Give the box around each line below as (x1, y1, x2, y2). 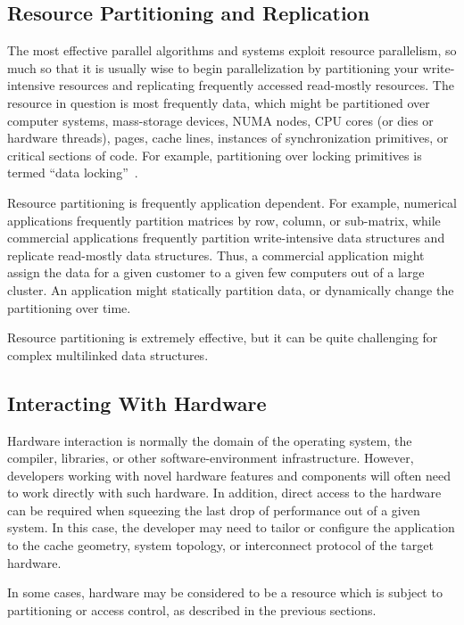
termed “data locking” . (7, 163, 138, 182)
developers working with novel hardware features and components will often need (7, 465, 452, 484)
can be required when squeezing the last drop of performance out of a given (7, 500, 420, 519)
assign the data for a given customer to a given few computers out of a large (7, 263, 425, 282)
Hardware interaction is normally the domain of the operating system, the (7, 431, 412, 449)
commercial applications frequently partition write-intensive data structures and (7, 228, 445, 247)
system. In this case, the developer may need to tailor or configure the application (7, 518, 455, 537)
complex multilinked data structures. (7, 345, 209, 364)
